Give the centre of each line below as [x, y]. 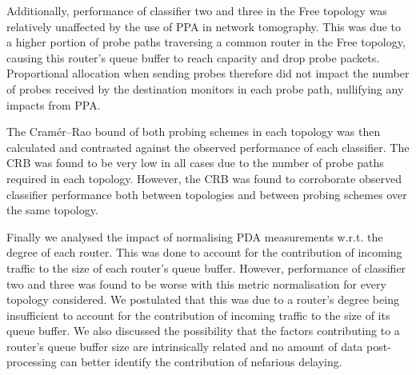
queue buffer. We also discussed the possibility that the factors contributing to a [203, 331]
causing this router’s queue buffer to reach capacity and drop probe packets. [193, 57]
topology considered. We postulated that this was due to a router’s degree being [203, 299]
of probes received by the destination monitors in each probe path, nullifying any [205, 88]
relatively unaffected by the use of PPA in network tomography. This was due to [204, 26]
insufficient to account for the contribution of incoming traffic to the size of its [198, 315]
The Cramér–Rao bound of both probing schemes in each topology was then [194, 132]
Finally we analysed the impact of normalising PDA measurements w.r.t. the [195, 236]
